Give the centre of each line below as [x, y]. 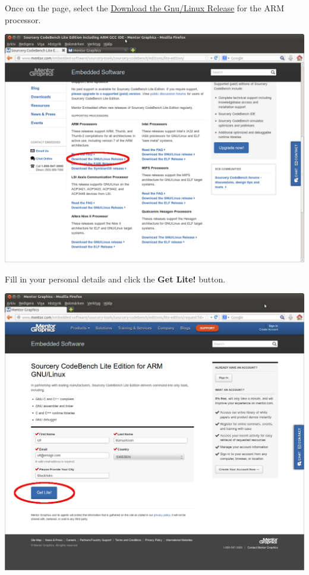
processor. [23, 19]
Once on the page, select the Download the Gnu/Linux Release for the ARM [145, 8]
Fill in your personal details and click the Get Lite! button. [115, 279]
